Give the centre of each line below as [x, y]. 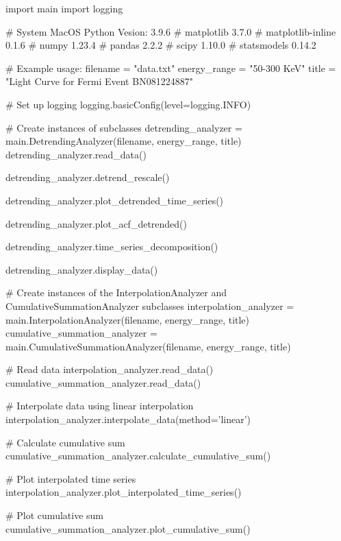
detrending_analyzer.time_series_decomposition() [112, 247]
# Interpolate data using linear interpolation [100, 406]
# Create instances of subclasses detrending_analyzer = [124, 127]
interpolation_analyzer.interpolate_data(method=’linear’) [128, 419]
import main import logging [64, 8]
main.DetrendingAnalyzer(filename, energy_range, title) [124, 141]
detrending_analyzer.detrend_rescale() [88, 177]
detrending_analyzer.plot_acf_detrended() [97, 223]
